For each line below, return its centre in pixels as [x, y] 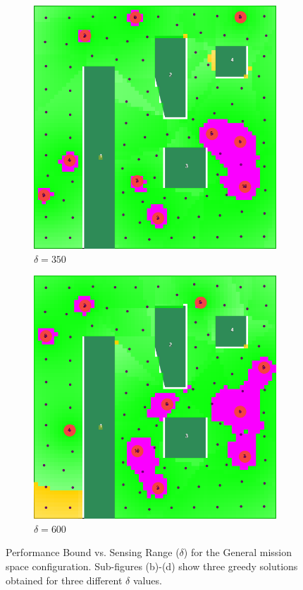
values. [147, 580]
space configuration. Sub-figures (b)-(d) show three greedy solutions [152, 566]
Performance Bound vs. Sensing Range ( [93, 552]
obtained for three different [64, 580]
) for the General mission [237, 552]
